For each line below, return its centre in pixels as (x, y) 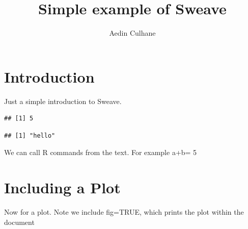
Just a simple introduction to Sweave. (63, 101)
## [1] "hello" (30, 135)
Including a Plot (62, 187)
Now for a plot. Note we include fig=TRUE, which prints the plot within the (124, 212)
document (19, 222)
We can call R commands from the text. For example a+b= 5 (101, 152)
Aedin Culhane (132, 33)
